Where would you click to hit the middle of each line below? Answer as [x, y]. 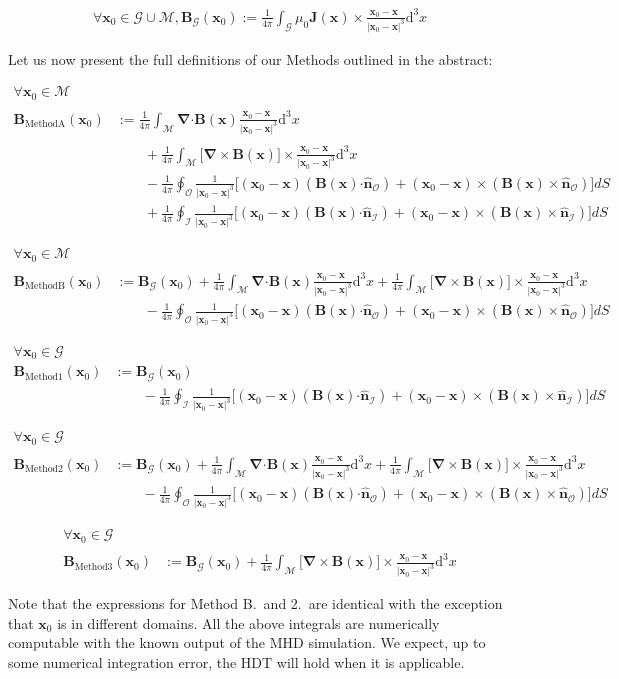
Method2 [44, 469]
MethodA [45, 124]
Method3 [93, 566]
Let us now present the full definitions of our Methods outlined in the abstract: [250, 58]
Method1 [44, 376]
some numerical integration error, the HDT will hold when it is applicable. [236, 662]
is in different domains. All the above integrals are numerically [248, 622]
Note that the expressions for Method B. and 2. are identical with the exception [255, 603]
